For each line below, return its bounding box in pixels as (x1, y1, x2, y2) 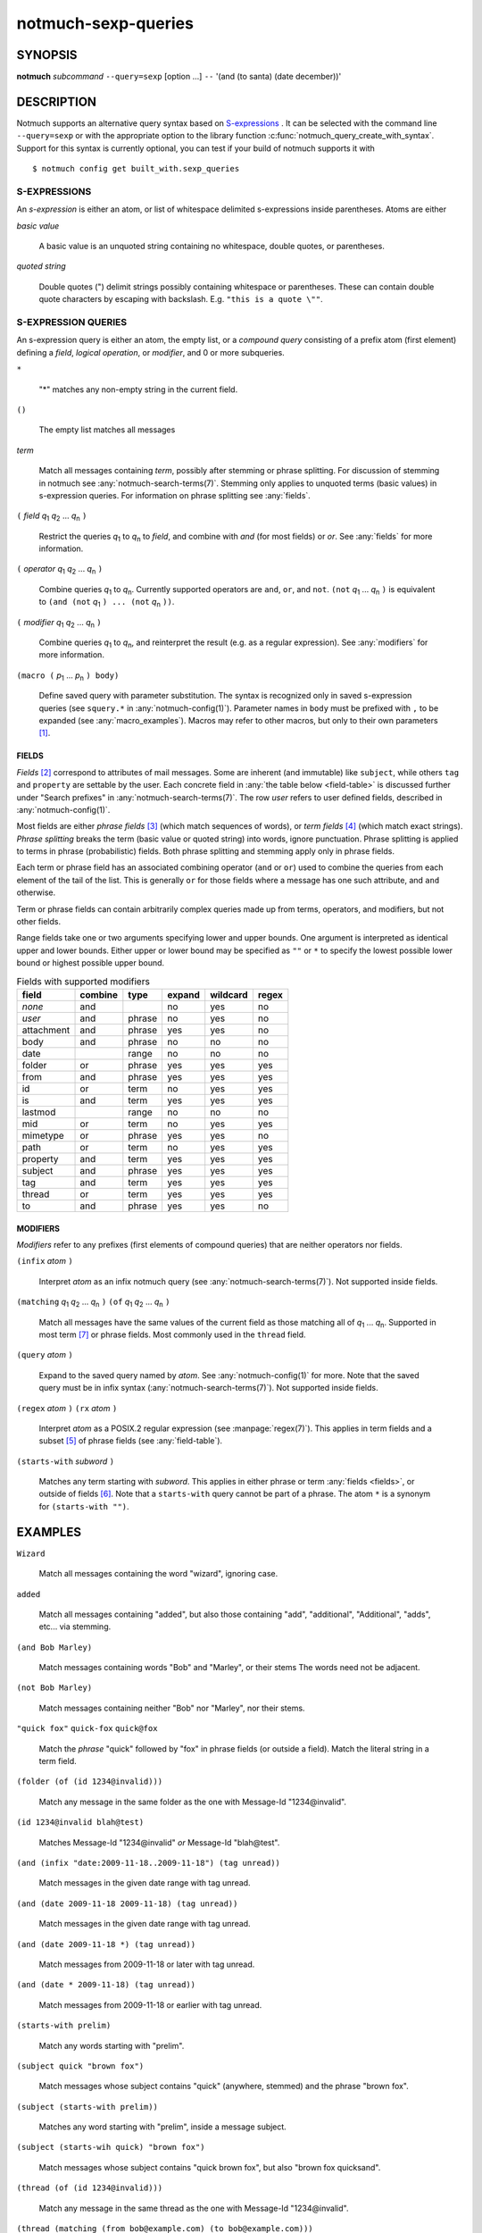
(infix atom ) (16, 1256, 73, 1267)
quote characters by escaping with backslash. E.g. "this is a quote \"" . (38, 294, 323, 305)
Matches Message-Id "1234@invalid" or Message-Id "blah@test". (38, 1836, 280, 1848)
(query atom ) (16, 1350, 73, 1360)
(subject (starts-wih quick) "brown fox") (16, 2142, 205, 2153)
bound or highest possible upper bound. (16, 958, 165, 968)
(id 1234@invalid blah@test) (16, 1818, 145, 1827)
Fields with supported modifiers (16, 974, 151, 987)
